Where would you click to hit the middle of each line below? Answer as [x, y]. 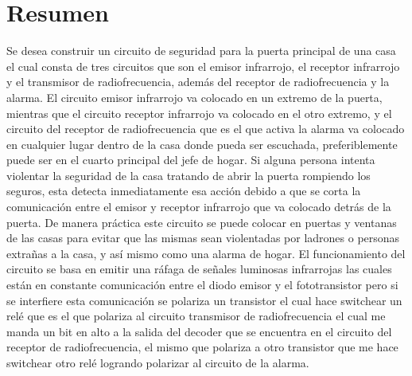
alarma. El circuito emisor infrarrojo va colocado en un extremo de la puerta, [194, 97]
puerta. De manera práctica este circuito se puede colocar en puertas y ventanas [202, 222]
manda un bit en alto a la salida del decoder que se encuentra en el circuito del [199, 331]
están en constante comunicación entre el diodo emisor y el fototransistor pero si [202, 285]
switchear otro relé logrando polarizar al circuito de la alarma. [158, 362]
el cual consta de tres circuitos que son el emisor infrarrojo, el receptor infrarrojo [203, 66]
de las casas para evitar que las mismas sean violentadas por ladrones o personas [203, 238]
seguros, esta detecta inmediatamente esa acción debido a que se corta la [184, 191]
